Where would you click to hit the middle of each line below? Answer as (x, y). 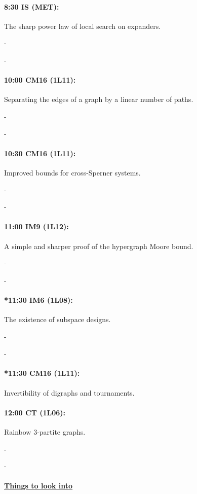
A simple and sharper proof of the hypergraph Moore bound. (99, 246)
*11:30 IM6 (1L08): (38, 299)
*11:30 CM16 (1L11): (42, 373)
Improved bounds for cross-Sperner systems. (72, 172)
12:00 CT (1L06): (35, 412)
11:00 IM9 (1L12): (36, 226)
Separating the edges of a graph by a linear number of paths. (99, 99)
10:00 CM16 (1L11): (40, 80)
